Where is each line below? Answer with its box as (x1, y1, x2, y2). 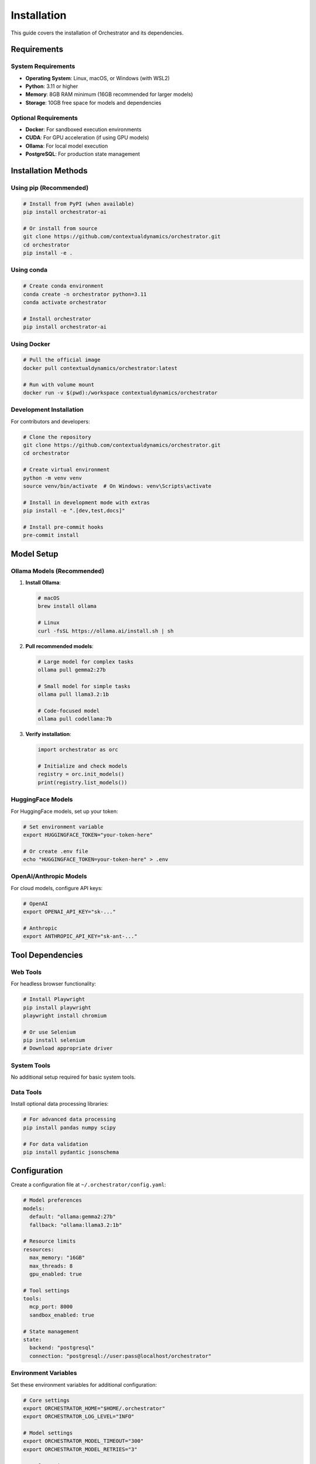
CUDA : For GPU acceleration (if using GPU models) (25, 134, 149, 141)
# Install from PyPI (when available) (23, 200, 135, 207)
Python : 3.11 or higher (25, 83, 78, 90)
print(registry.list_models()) (37, 779, 128, 786)
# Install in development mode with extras (23, 499, 150, 506)
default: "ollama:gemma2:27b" (29, 1213, 116, 1220)
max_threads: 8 (29, 1263, 73, 1269)
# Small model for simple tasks (37, 683, 131, 689)
